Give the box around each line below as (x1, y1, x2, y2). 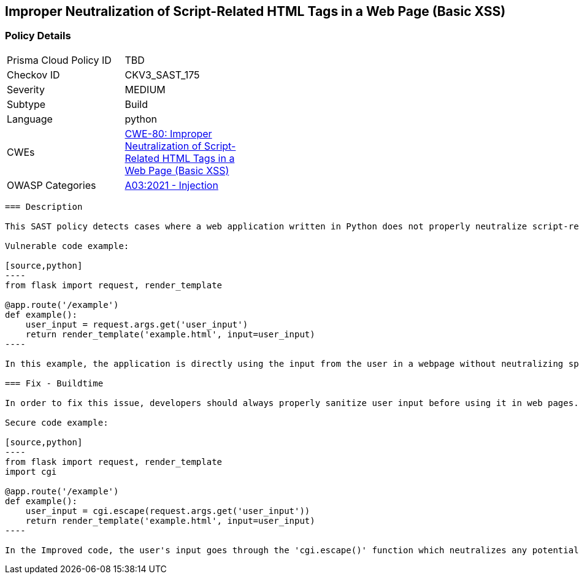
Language (7, 112, 53, 125)
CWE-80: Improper (125, 127, 212, 140)
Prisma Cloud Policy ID (7, 53, 112, 66)
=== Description (5, 201, 83, 212)
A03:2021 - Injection (125, 178, 218, 191)
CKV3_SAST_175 (125, 68, 200, 81)
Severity (7, 83, 45, 96)
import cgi (5, 466, 57, 477)
